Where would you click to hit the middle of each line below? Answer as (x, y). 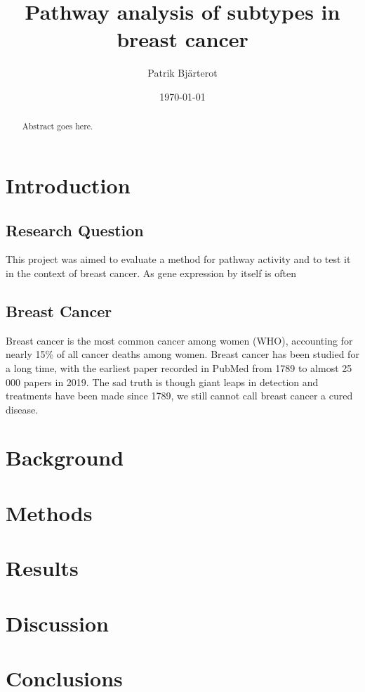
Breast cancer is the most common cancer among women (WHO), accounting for (179, 340)
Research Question (75, 230)
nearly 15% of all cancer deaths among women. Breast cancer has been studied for (182, 354)
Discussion (57, 623)
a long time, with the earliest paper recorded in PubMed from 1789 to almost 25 (179, 367)
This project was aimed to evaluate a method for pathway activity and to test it (178, 259)
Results (42, 568)
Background (65, 457)
